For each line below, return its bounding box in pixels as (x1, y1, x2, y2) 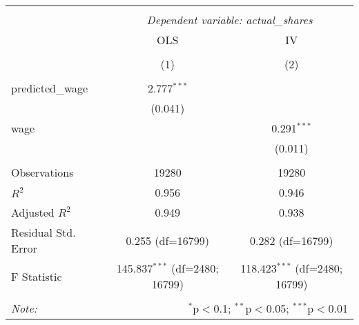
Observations (11, 164, 74, 180)
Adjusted (11, 204, 55, 220)
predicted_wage (11, 80, 88, 96)
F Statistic (11, 268, 62, 284)
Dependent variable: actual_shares (146, 12, 313, 28)
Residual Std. (11, 224, 76, 240)
